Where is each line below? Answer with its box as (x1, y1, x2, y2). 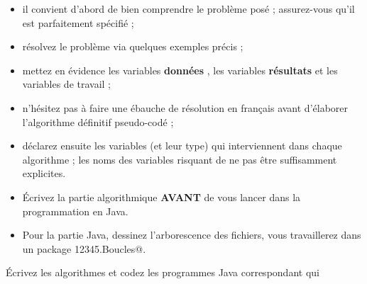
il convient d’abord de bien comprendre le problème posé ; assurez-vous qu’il (22, 1, 355, 16)
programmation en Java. (22, 203, 128, 218)
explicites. (22, 166, 66, 181)
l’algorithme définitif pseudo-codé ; (22, 114, 174, 129)
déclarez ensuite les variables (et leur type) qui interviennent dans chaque (22, 138, 342, 153)
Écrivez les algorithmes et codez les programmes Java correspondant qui (6, 265, 319, 280)
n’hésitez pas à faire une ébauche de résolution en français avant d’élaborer (22, 100, 349, 115)
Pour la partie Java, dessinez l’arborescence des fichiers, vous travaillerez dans (22, 227, 361, 242)
